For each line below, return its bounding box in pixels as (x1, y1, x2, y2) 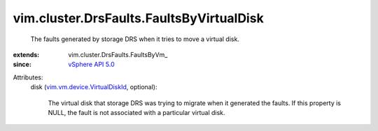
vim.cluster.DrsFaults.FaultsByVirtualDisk (13, 10, 264, 26)
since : (13, 60, 31, 69)
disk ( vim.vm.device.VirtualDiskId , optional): (30, 83, 157, 91)
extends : (13, 50, 40, 59)
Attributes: (13, 73, 43, 82)
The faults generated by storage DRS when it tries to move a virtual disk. (30, 35, 239, 43)
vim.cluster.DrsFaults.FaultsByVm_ (68, 50, 168, 59)
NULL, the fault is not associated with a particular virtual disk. (48, 108, 225, 116)
